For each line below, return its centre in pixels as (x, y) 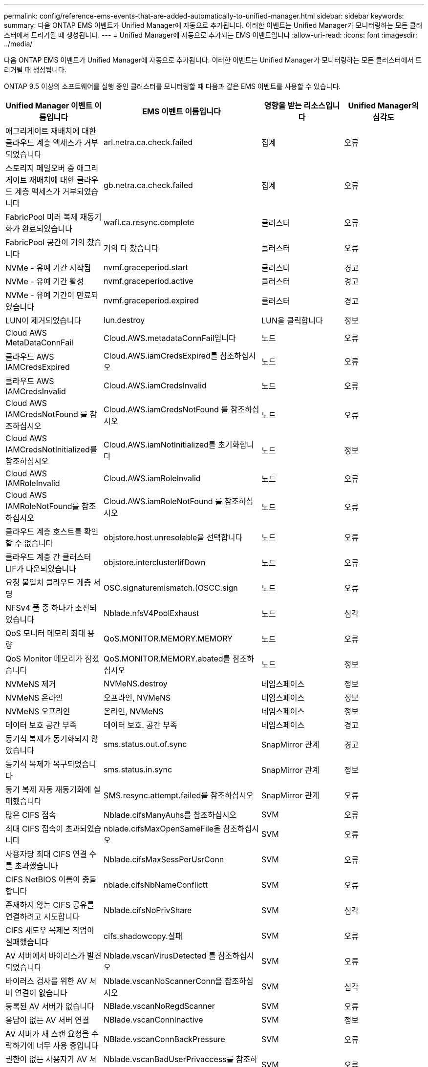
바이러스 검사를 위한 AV (46, 981)
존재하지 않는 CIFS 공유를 (50, 905)
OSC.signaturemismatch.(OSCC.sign (171, 588)
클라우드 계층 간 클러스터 (48, 557)
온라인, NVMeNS (134, 711)
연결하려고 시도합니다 (43, 917)
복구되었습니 (75, 764)
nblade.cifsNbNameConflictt (156, 885)
